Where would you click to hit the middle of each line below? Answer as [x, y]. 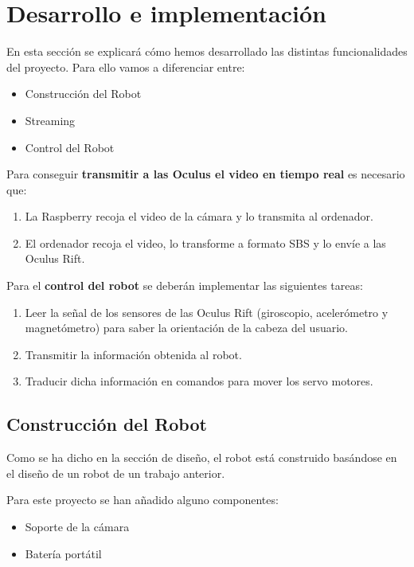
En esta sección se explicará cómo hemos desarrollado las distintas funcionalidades [207, 51]
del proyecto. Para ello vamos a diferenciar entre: [126, 66]
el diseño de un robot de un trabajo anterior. [116, 473]
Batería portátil [63, 553]
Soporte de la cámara [77, 527]
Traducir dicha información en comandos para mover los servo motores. [199, 381]
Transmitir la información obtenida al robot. [133, 354]
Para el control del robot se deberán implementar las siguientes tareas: [185, 285]
